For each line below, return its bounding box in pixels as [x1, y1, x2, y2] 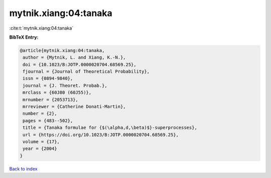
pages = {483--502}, [23, 118, 73, 123]
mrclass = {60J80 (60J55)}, [23, 90, 92, 95]
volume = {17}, [23, 139, 60, 144]
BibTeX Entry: [9, 34, 39, 40]
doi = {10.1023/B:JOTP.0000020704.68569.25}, [23, 62, 137, 67]
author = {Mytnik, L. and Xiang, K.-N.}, [23, 55, 126, 60]
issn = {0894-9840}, [23, 76, 73, 81]
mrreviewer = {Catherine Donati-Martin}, [23, 104, 126, 110]
